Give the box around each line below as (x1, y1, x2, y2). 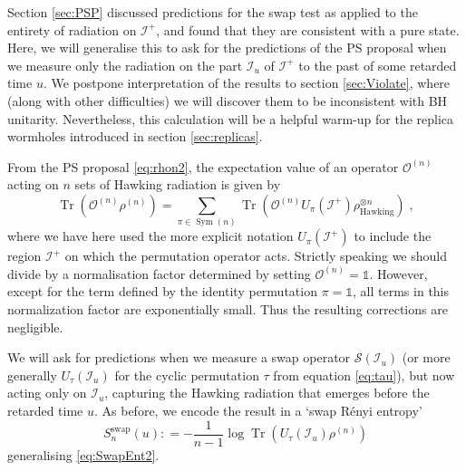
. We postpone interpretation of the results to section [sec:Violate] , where (43, 73, 451, 92)
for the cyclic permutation (114, 365, 259, 384)
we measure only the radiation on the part (7, 55, 243, 74)
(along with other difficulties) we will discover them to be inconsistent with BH (7, 91, 448, 110)
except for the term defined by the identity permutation (7, 282, 317, 301)
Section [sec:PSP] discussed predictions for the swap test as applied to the (7, 3, 418, 21)
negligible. (7, 317, 63, 336)
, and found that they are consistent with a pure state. (156, 20, 460, 39)
